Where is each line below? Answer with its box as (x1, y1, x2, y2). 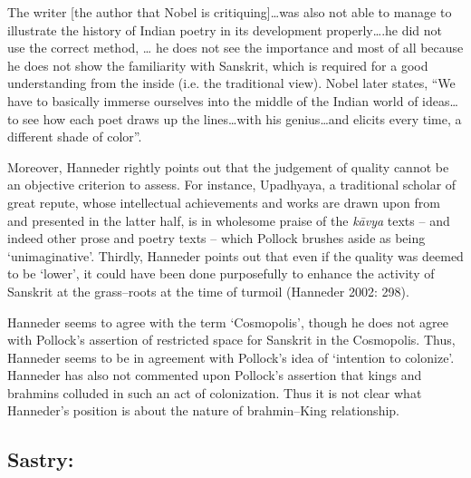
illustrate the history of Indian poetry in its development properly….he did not (7, 20, 443, 39)
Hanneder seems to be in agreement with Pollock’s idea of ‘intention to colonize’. (7, 347, 455, 366)
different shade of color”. (7, 127, 142, 146)
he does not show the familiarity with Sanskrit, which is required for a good (7, 55, 428, 74)
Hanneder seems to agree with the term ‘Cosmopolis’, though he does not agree (7, 312, 448, 331)
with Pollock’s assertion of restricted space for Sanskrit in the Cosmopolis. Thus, (7, 330, 456, 349)
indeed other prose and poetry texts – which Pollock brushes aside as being (7, 229, 426, 248)
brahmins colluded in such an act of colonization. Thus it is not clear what (7, 383, 422, 402)
